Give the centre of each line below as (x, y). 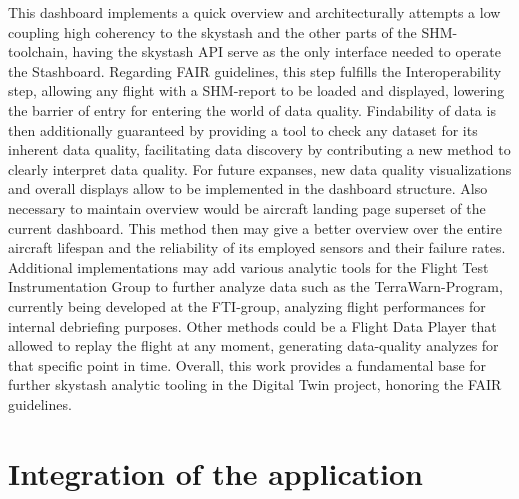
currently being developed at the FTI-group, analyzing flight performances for (247, 305)
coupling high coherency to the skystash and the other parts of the (212, 31)
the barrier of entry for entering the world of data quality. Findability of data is (252, 109)
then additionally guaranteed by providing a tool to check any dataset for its (243, 129)
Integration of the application (215, 472)
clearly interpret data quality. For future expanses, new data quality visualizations (260, 168)
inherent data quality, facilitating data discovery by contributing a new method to (259, 149)
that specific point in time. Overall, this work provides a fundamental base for (247, 364)
